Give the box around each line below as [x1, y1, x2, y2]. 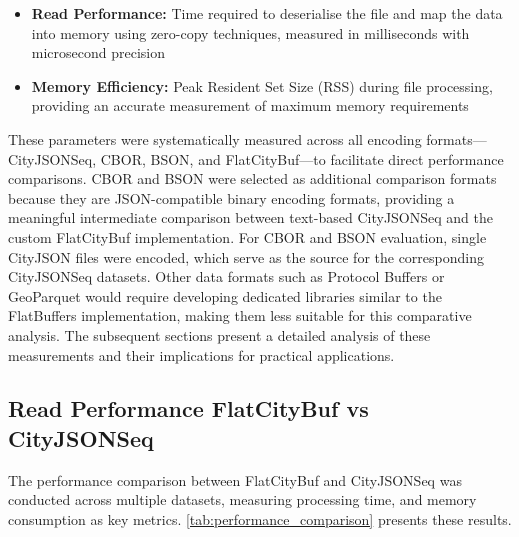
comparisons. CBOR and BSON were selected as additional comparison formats [8, 168, 497, 189]
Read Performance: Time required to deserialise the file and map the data [31, 3, 503, 23]
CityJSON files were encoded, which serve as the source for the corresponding [8, 246, 484, 267]
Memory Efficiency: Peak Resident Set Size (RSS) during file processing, [31, 75, 493, 96]
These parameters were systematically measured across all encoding [8, 128, 422, 149]
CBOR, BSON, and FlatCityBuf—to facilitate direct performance [100, 148, 504, 169]
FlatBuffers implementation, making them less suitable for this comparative [8, 305, 472, 326]
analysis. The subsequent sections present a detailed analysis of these [8, 324, 431, 345]
